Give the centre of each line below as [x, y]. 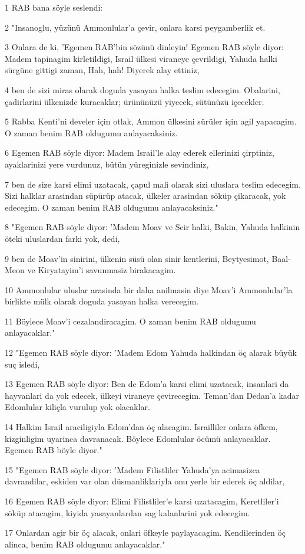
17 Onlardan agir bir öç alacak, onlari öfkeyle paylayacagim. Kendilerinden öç [145, 532]
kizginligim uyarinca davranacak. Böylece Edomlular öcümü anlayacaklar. [138, 438]
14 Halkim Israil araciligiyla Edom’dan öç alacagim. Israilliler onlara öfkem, [141, 427]
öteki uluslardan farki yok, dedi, [62, 238]
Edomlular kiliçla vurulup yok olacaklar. [77, 407]
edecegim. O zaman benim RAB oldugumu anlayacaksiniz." [112, 207]
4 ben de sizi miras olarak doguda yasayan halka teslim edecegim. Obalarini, [142, 89]
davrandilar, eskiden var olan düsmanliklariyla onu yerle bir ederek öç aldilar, [145, 481]
